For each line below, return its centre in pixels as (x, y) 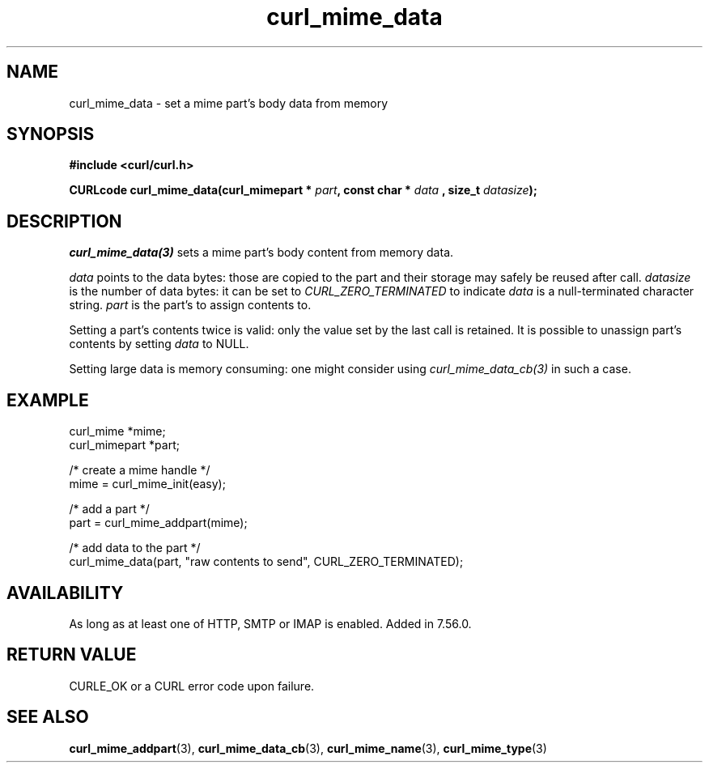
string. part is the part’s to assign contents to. (190, 305)
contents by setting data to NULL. (159, 344)
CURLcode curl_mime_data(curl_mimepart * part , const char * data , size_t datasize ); (303, 190)
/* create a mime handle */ (140, 470)
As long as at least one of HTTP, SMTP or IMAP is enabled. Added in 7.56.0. (270, 623)
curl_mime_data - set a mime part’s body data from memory (229, 103)
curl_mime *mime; (117, 431)
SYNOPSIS (51, 134)
